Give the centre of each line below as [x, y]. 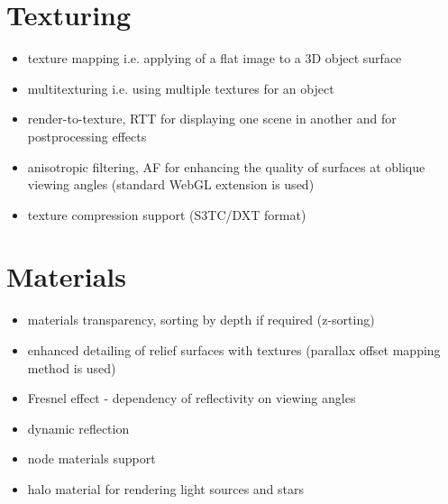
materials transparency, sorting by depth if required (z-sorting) [201, 320]
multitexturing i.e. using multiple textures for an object [181, 88]
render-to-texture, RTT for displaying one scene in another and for [212, 119]
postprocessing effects [87, 136]
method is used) [72, 367]
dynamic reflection [78, 428]
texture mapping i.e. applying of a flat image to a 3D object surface [215, 58]
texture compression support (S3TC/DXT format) [167, 214]
